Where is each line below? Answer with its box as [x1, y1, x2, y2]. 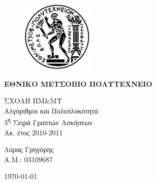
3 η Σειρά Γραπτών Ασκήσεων [4, 116, 92, 128]
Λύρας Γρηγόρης [4, 144, 54, 155]
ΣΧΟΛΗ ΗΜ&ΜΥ [4, 95, 63, 106]
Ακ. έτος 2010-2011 [4, 127, 63, 137]
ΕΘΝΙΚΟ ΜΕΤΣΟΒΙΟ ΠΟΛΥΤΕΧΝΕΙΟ [4, 78, 152, 89]
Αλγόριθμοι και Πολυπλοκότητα [4, 105, 99, 116]
